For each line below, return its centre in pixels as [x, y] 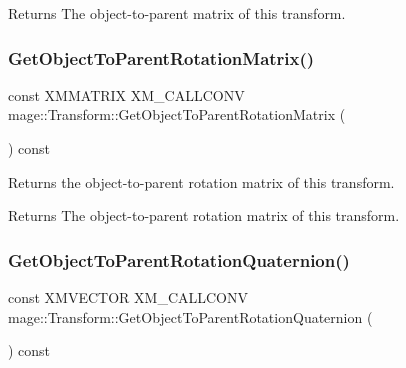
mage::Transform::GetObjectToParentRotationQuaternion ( [190, 316]
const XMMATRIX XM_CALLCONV [126, 94]
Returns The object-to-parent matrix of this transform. [177, 13]
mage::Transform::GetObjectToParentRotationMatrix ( [177, 114]
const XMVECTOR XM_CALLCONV [128, 297]
